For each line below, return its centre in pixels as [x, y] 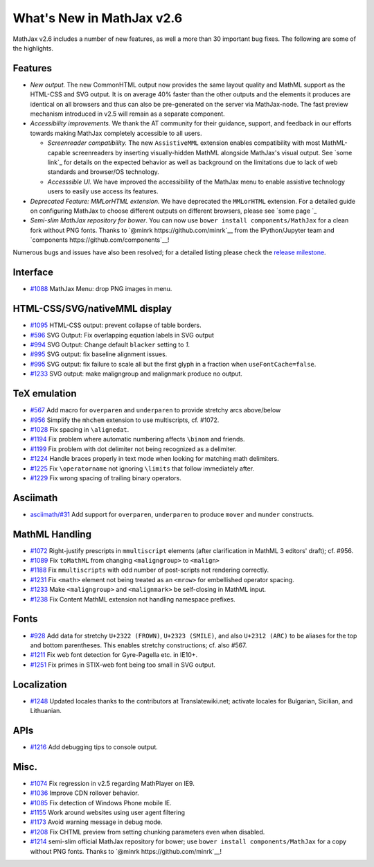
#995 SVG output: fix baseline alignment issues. [99, 354]
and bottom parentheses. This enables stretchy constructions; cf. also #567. [139, 645]
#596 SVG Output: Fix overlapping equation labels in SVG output [122, 335]
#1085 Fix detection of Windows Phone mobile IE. [101, 803]
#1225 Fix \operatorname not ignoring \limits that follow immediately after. [142, 468]
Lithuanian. [46, 711]
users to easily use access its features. [103, 191]
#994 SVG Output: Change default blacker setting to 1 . [110, 345]
